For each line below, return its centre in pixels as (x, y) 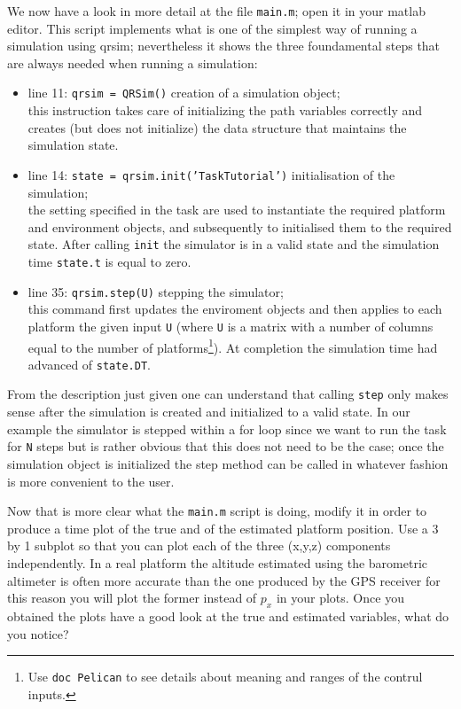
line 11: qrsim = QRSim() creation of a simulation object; (184, 93)
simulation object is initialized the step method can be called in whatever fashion (228, 463)
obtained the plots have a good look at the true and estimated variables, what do (228, 616)
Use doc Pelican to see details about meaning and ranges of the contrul (225, 677)
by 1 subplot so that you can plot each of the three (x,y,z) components (199, 545)
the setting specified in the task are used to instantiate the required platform (237, 210)
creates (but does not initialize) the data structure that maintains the (217, 127)
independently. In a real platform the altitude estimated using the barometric (218, 562)
